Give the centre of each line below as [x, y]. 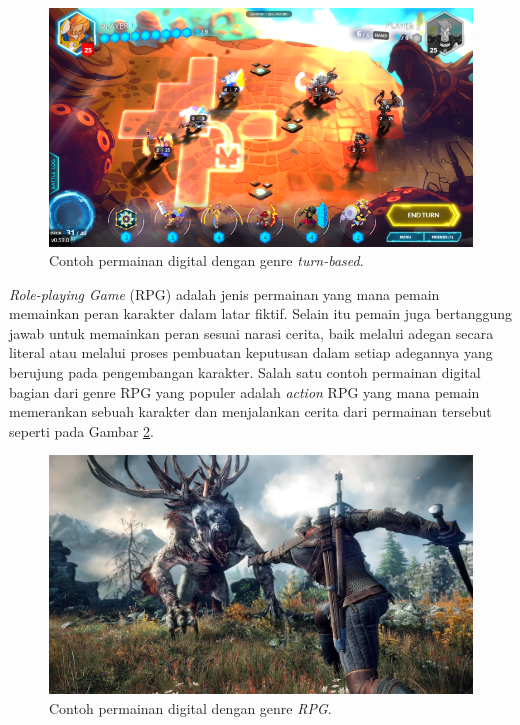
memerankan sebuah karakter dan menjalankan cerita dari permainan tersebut [250, 411]
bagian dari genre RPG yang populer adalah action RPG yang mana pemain [244, 391]
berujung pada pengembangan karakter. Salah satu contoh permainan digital [245, 372]
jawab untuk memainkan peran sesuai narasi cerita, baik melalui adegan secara [251, 332]
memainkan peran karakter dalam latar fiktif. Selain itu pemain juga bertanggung [261, 313]
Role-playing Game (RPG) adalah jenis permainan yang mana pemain [224, 293]
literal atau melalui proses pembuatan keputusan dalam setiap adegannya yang [251, 352]
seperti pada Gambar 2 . [81, 430]
